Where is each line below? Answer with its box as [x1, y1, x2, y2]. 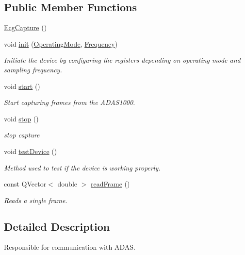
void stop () [4, 113, 39, 123]
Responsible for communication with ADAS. [4, 241, 135, 252]
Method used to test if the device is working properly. [4, 162, 161, 172]
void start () [4, 81, 40, 91]
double [57, 179, 78, 189]
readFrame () [91, 179, 130, 189]
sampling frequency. [4, 64, 62, 74]
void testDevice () [4, 146, 57, 156]
